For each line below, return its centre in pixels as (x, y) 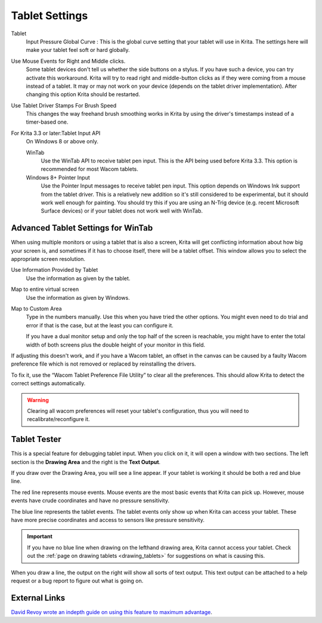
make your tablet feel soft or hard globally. (78, 50)
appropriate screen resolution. (48, 259)
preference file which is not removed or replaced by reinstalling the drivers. (103, 364)
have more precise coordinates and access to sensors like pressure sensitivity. (108, 520)
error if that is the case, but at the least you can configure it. (100, 325)
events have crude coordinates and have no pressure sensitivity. (90, 501)
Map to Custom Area (36, 309)
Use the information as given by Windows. (78, 297)
